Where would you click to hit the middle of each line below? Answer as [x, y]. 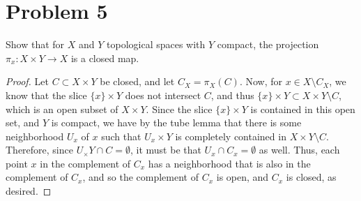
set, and [23, 122]
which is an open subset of [62, 109]
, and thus [232, 95]
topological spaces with [156, 44]
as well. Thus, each [299, 150]
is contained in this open [303, 109]
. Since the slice [179, 109]
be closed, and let [137, 81]
